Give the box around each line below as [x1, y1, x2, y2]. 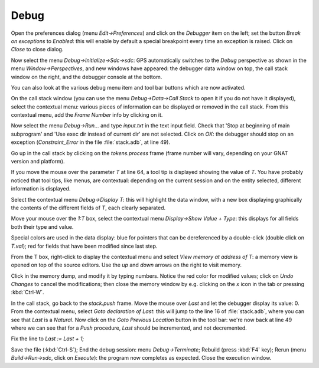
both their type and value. [11, 223, 74, 230]
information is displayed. [11, 185, 71, 192]
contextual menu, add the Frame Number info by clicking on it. [11, 111, 163, 119]
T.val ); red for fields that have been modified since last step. [11, 242, 158, 249]
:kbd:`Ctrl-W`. [11, 289, 44, 296]
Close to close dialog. [11, 46, 64, 53]
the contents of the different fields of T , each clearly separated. [11, 204, 165, 211]
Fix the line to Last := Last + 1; [11, 335, 84, 342]
